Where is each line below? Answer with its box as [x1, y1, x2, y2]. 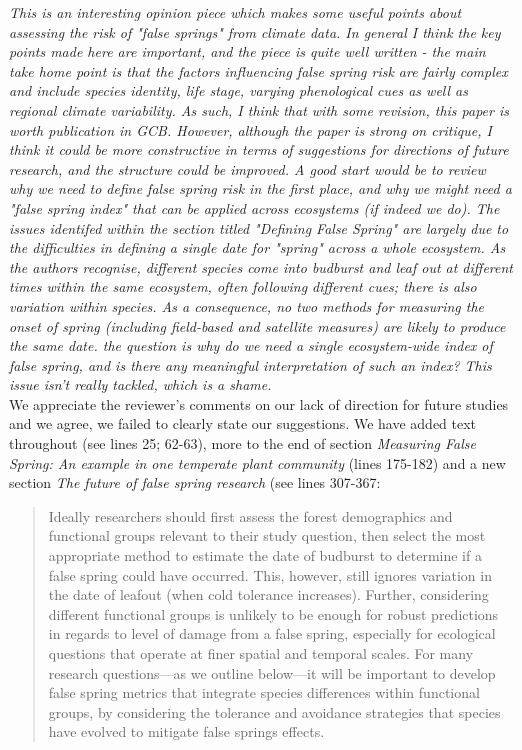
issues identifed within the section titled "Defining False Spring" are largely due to [9, 217, 509, 238]
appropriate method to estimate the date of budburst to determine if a [48, 545, 482, 566]
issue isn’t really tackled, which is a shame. [9, 374, 272, 395]
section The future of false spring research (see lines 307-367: [9, 472, 381, 493]
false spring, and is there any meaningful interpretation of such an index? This [9, 354, 492, 375]
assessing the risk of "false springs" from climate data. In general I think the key [9, 21, 501, 42]
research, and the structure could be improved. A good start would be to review [9, 158, 486, 179]
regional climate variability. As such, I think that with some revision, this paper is [9, 99, 509, 120]
